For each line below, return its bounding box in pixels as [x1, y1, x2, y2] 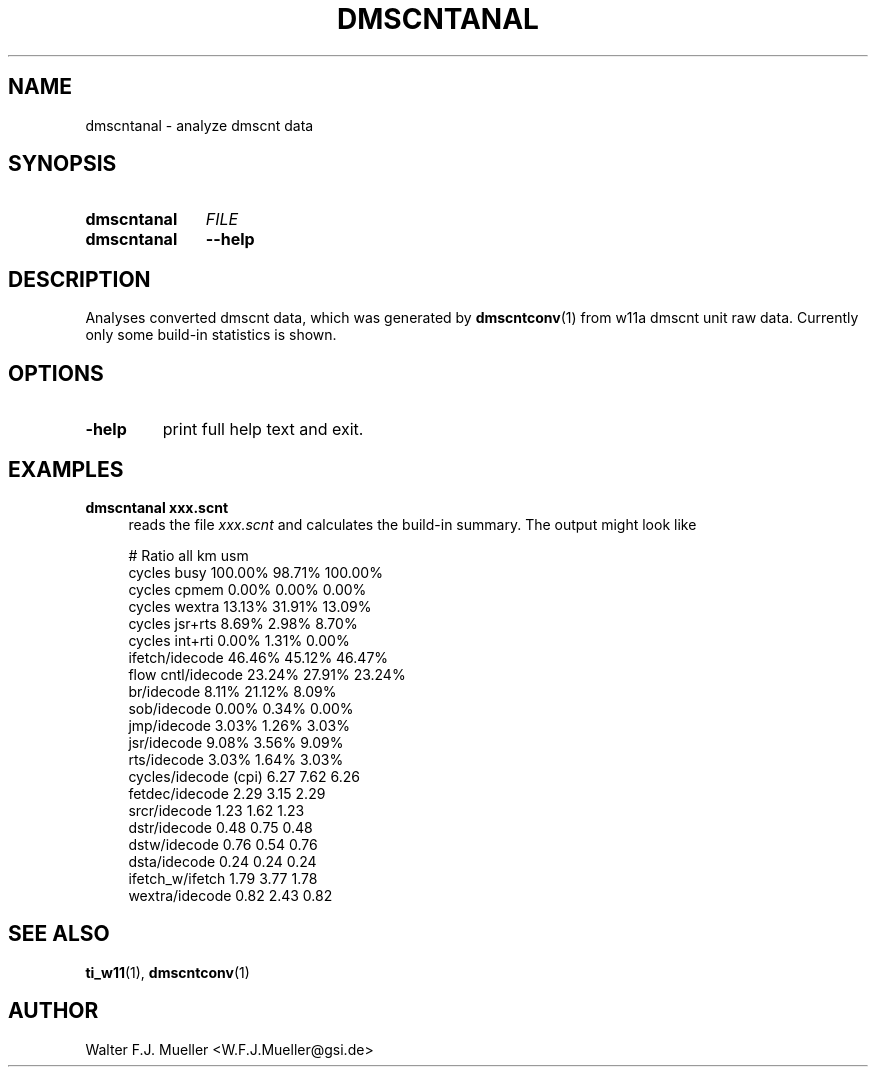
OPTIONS [8, 360, 104, 386]
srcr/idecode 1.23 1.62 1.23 [128, 801, 305, 819]
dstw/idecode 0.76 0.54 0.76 [128, 835, 318, 853]
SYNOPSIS [8, 151, 117, 177]
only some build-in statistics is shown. [85, 326, 337, 344]
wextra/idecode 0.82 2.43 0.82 [128, 886, 333, 904]
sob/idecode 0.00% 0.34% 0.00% [128, 699, 354, 717]
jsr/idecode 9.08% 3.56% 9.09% [128, 733, 344, 751]
